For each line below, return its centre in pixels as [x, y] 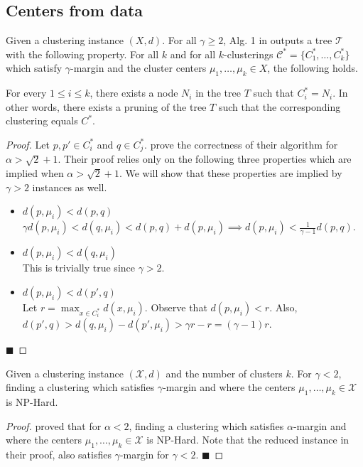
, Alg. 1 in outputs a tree [278, 40]
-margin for [144, 455]
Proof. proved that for [54, 425]
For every [26, 93]
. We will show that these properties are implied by [231, 173]
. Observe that [176, 307]
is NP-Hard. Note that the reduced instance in [248, 440]
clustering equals [42, 120]
